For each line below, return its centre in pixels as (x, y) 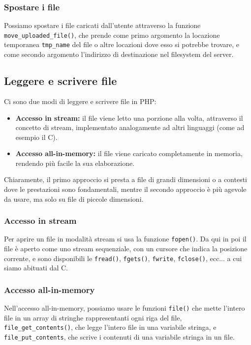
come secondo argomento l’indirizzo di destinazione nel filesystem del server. (119, 54)
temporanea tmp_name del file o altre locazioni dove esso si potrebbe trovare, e (122, 44)
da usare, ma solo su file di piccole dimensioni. (74, 199)
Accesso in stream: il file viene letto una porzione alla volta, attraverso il (129, 118)
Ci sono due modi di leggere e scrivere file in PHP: (80, 101)
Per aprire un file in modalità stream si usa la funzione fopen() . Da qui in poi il (125, 239)
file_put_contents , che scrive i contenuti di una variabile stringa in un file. (119, 337)
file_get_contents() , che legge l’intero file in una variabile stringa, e (110, 327)
